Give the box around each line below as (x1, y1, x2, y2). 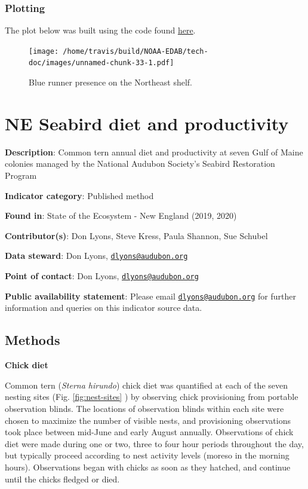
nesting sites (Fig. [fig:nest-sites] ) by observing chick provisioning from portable (5, 390, 298, 403)
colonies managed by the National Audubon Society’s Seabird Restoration (5, 157, 275, 170)
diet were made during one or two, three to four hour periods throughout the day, (5, 437, 304, 450)
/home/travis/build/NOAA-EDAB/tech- (63, 47, 208, 56)
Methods (5, 331, 60, 349)
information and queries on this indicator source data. (5, 301, 202, 314)
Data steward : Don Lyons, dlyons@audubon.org (5, 249, 188, 262)
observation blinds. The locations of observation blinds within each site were (5, 402, 284, 414)
